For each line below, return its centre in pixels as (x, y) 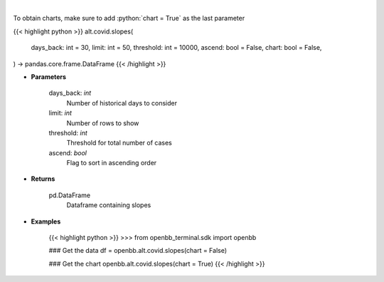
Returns (43, 179)
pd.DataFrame (70, 195)
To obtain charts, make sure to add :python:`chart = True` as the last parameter (129, 19)
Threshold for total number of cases (119, 143)
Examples (46, 221)
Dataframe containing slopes (109, 205)
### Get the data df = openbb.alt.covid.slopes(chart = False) (138, 251)
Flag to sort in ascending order (112, 163)
